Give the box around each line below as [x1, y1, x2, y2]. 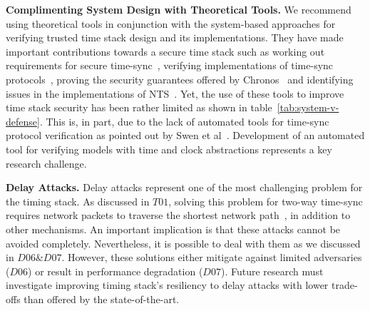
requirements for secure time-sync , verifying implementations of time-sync [6, 58, 334, 73]
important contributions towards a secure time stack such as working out [6, 44, 325, 58]
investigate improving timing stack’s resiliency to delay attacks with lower [6, 277, 329, 292]
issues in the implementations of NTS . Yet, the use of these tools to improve [6, 86, 344, 101]
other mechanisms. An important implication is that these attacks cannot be [6, 221, 341, 236]
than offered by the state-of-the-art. [24, 291, 180, 306]
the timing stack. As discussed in [6, 193, 150, 208]
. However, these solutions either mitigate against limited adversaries [61, 250, 362, 265]
